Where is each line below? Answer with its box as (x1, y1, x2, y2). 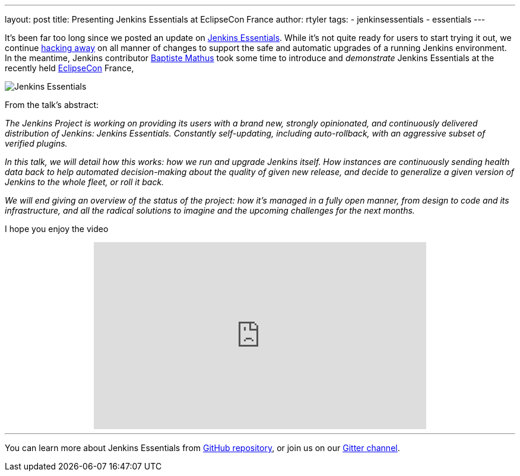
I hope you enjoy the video (5, 224, 109, 234)
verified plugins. (5, 138, 68, 148)
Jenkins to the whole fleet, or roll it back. (5, 177, 164, 187)
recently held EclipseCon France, (5, 63, 134, 73)
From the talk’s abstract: (5, 100, 99, 110)
